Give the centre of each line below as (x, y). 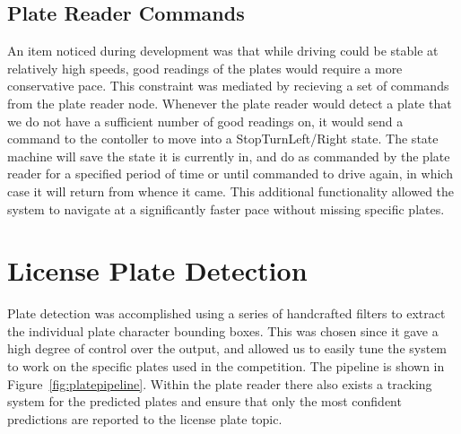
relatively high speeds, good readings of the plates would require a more (205, 68)
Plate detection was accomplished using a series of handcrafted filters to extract (226, 313)
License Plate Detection (157, 270)
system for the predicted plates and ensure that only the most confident (204, 401)
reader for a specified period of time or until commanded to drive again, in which (230, 174)
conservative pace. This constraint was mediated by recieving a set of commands (228, 86)
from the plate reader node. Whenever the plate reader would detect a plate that (230, 103)
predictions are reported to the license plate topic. (145, 418)
